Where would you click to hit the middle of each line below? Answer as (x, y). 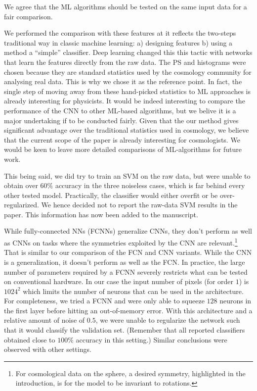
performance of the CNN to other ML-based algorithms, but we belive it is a (120, 110)
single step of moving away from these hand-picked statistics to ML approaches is (127, 91)
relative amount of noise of (44, 320)
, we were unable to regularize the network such (168, 320)
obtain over (21, 185)
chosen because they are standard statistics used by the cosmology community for (128, 72)
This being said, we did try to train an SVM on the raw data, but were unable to (127, 175)
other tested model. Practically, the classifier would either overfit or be (111, 195)
